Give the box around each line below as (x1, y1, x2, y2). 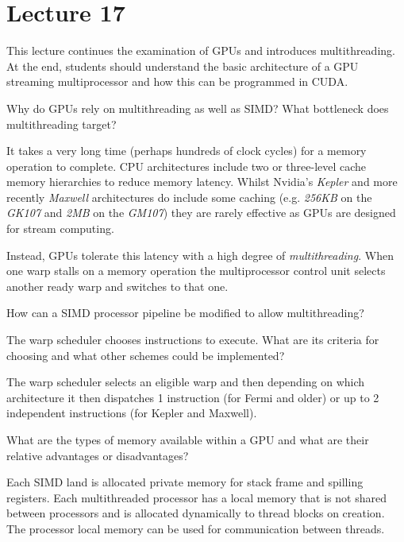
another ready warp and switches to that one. (6, 277, 229, 294)
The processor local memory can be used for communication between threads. (6, 520, 385, 536)
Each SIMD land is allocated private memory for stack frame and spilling (6, 474, 364, 490)
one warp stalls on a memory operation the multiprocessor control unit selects (6, 262, 386, 279)
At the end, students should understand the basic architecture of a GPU (6, 57, 359, 74)
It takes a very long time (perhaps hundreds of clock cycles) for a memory (6, 142, 367, 159)
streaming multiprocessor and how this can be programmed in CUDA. (6, 73, 348, 90)
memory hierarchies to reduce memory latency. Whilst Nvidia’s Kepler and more (6, 173, 398, 190)
